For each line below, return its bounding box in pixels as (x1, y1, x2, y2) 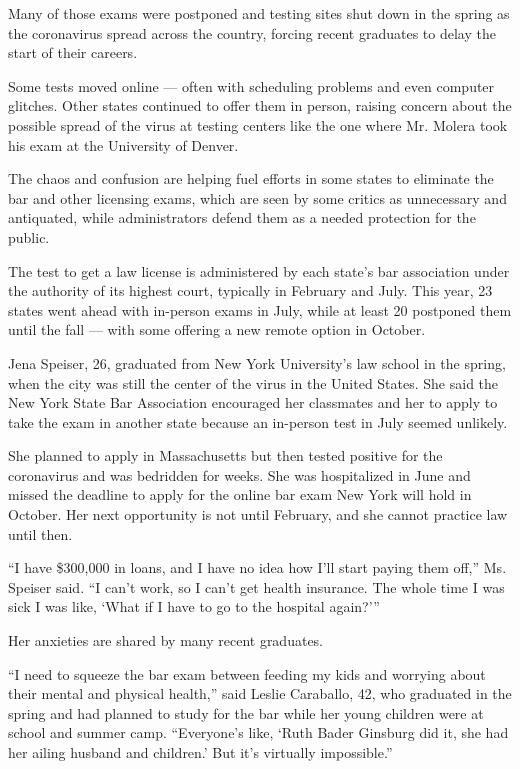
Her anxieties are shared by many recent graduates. (8, 630, 324, 651)
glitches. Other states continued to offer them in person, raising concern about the (8, 95, 512, 116)
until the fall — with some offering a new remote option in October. (8, 319, 426, 340)
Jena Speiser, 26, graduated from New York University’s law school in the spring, (8, 352, 506, 373)
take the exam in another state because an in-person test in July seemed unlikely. (8, 411, 508, 432)
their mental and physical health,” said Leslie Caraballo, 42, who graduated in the (8, 683, 512, 704)
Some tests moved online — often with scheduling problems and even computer (8, 75, 495, 96)
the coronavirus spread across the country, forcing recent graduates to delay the (8, 22, 496, 43)
